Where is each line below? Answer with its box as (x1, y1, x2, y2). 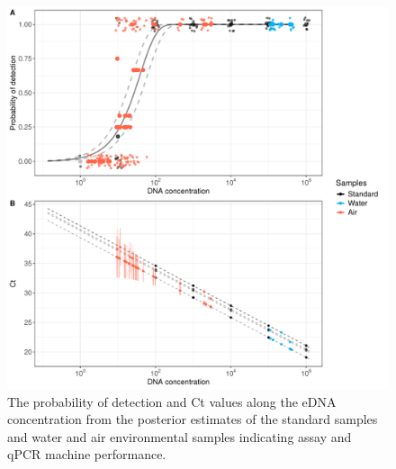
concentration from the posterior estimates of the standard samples (7, 410, 378, 428)
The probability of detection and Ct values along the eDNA (7, 392, 337, 410)
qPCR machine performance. (7, 445, 166, 464)
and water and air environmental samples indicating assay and (7, 427, 352, 446)
